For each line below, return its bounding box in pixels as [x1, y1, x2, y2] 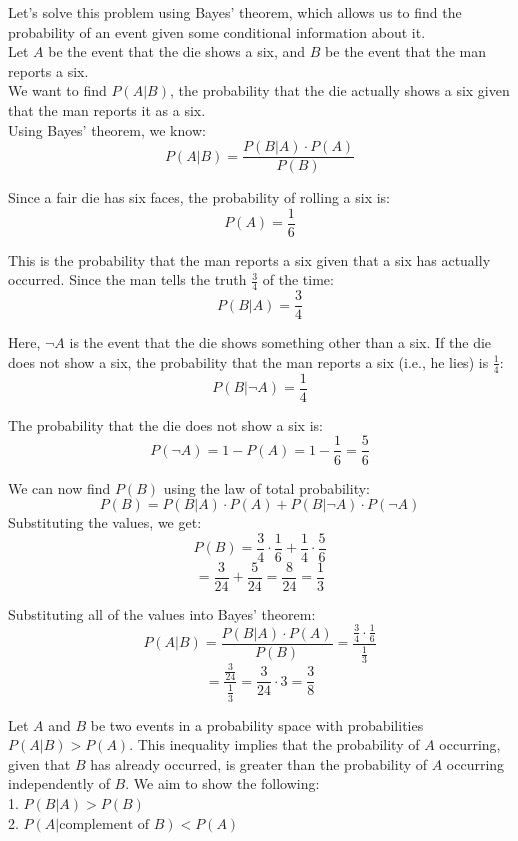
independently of [8, 773, 110, 794]
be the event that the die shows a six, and [48, 41, 306, 62]
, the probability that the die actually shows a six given [169, 80, 510, 101]
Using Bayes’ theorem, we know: [8, 119, 206, 140]
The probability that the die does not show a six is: [8, 414, 323, 435]
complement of [59, 817, 150, 832]
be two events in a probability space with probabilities [90, 714, 424, 735]
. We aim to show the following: [125, 773, 320, 794]
